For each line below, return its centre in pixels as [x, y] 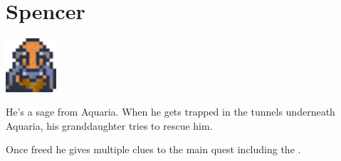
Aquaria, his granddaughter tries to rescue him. [109, 125]
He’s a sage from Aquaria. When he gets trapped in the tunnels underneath [170, 112]
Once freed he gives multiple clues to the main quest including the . [153, 149]
